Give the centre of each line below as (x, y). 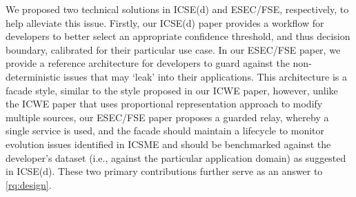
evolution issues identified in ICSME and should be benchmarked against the (168, 144)
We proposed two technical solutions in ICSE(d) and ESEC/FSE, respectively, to (177, 9)
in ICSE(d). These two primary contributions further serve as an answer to (164, 171)
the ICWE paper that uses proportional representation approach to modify (164, 104)
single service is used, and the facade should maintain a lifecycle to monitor (165, 131)
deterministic (33, 76)
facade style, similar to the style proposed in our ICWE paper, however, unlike (172, 90)
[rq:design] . (29, 184)
